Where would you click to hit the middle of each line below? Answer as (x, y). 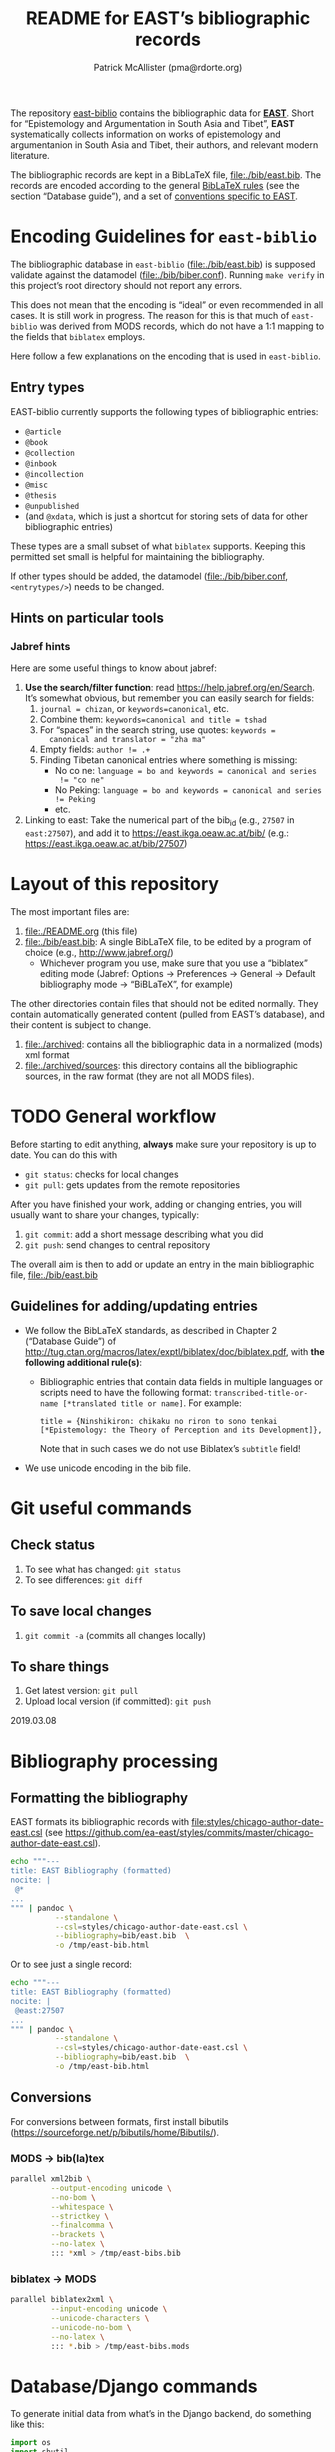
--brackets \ (77, 2235)
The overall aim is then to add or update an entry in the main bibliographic (162, 1264)
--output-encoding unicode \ (111, 2188)
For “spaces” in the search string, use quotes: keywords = (157, 730)
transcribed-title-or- (260, 1393)
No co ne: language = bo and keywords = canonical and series (185, 771)
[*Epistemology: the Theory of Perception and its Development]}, (181, 1430)
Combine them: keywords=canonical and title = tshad (153, 719)
